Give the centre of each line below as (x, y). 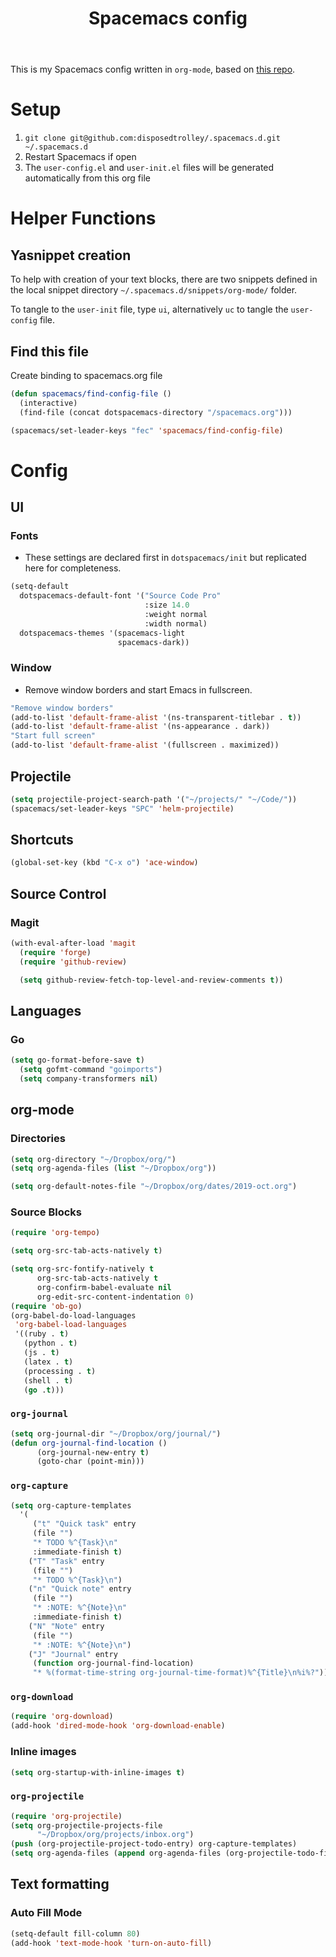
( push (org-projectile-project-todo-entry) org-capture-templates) (154, 1844)
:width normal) (176, 623)
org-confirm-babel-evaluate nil (104, 1287)
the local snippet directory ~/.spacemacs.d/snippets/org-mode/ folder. (154, 290)
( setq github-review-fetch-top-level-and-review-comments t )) (151, 980)
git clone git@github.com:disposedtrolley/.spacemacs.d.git (152, 138)
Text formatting (60, 1884)
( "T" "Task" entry (66, 1561)
